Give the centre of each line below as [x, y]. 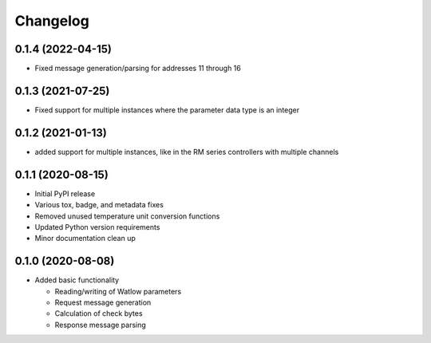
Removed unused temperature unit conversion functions [127, 216]
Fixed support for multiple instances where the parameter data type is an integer [167, 110]
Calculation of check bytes [99, 313]
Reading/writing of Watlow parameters [118, 291]
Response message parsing [101, 325]
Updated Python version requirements [97, 227]
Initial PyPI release [65, 193]
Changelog [52, 21]
